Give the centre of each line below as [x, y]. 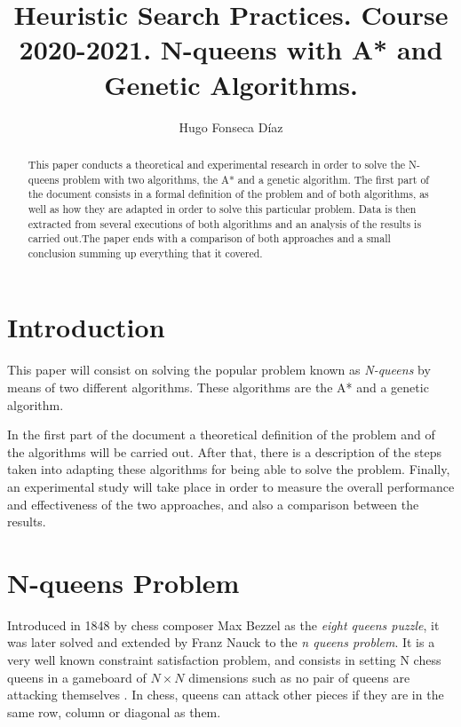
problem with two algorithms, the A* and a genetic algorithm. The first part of [246, 179]
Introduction [86, 327]
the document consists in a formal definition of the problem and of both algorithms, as [228, 194]
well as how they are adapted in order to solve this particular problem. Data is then [222, 208]
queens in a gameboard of [77, 677]
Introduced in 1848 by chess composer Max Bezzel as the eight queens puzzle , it [223, 624]
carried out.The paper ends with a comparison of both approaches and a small [209, 238]
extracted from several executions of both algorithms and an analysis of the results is [225, 223]
